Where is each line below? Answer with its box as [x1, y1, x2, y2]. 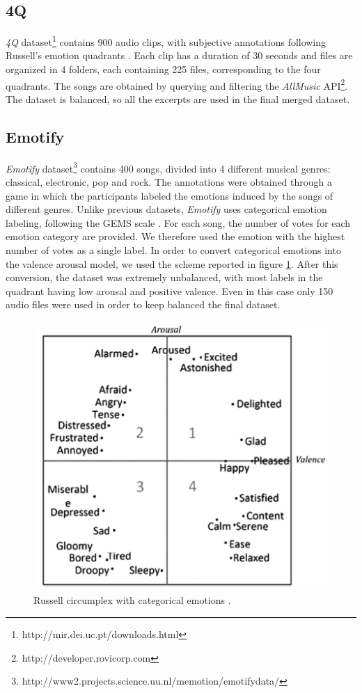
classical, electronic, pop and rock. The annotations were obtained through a [6, 174, 333, 189]
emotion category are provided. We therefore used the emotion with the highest [6, 229, 345, 244]
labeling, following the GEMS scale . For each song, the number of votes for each [6, 215, 351, 230]
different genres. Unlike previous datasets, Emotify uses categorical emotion [6, 202, 327, 216]
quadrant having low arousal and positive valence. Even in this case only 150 [6, 283, 333, 298]
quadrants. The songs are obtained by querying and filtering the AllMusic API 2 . [6, 76, 348, 93]
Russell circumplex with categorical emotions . [33, 593, 231, 607]
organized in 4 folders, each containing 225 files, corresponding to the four [6, 62, 321, 77]
